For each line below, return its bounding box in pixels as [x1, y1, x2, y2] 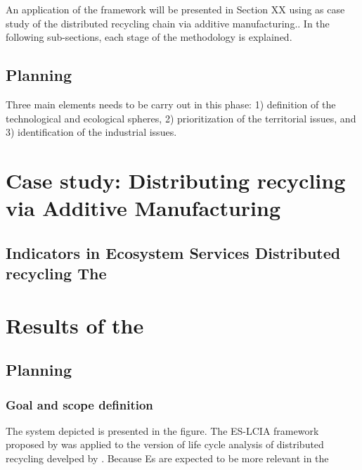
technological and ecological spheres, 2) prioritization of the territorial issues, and [6, 110, 356, 125]
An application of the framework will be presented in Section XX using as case [6, 2, 345, 16]
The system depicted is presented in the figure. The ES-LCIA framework [6, 423, 319, 438]
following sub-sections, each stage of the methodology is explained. [6, 30, 292, 44]
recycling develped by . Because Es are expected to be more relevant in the [6, 451, 329, 466]
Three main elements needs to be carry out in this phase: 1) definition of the [6, 96, 336, 111]
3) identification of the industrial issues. [6, 125, 177, 139]
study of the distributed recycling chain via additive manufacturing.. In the [6, 15, 330, 30]
